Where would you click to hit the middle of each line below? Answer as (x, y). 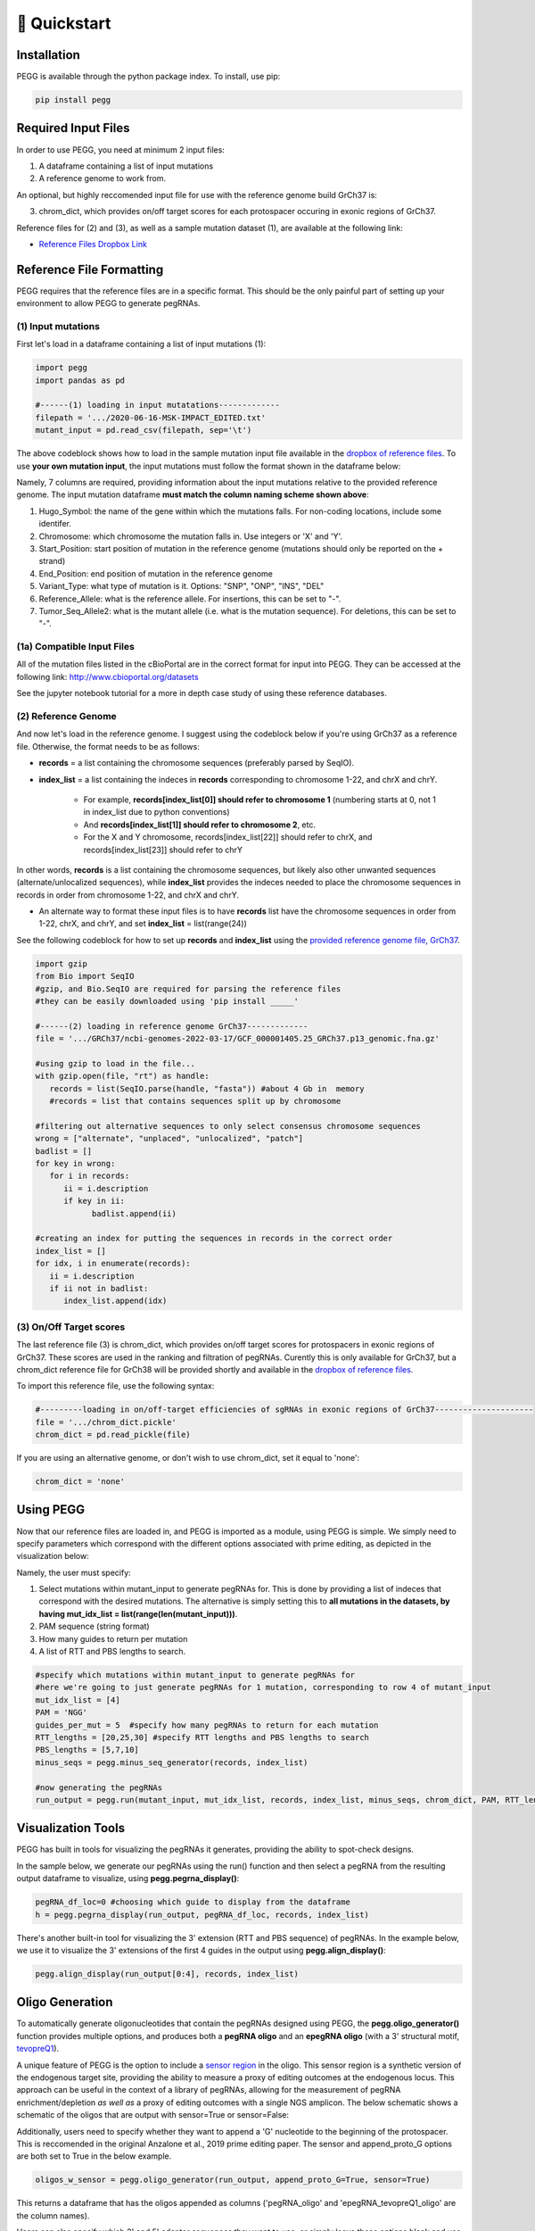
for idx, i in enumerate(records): (113, 1264)
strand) (52, 561)
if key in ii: (94, 1201)
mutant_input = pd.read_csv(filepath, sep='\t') (144, 430)
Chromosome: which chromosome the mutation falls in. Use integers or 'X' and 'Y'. (191, 536)
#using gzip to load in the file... (115, 1063)
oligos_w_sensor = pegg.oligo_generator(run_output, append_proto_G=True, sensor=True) (233, 2180)
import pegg (62, 368)
